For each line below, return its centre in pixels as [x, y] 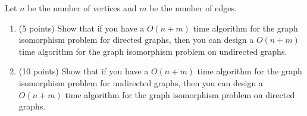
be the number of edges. [193, 8]
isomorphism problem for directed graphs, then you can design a [136, 40]
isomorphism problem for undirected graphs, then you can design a [141, 82]
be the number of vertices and [82, 8]
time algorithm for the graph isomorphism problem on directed [180, 94]
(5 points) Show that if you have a [82, 28]
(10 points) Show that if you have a [84, 71]
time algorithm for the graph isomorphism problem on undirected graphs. [153, 51]
